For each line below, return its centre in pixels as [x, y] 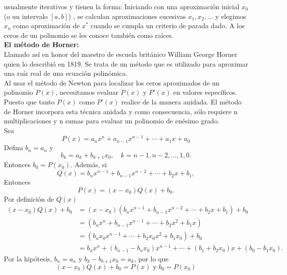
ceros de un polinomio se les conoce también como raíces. [89, 35]
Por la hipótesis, [28, 258]
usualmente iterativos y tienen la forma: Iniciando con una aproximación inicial [122, 6]
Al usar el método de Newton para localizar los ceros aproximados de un [112, 82]
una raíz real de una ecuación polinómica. [66, 73]
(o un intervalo [26, 16]
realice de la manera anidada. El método [182, 101]
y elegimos [231, 16]
